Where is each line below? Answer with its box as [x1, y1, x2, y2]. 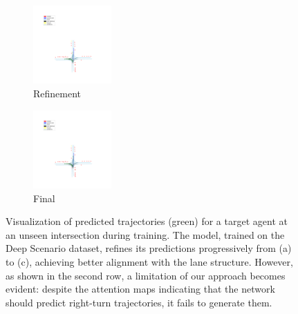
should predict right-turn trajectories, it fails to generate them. [6, 295, 272, 309]
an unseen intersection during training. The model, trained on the [6, 227, 285, 242]
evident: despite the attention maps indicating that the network [6, 282, 275, 296]
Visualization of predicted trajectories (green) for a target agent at [6, 214, 288, 228]
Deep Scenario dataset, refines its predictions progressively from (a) [6, 241, 292, 255]
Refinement [33, 86, 82, 100]
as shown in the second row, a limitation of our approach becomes [6, 268, 286, 282]
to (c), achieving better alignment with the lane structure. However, [6, 254, 293, 268]
